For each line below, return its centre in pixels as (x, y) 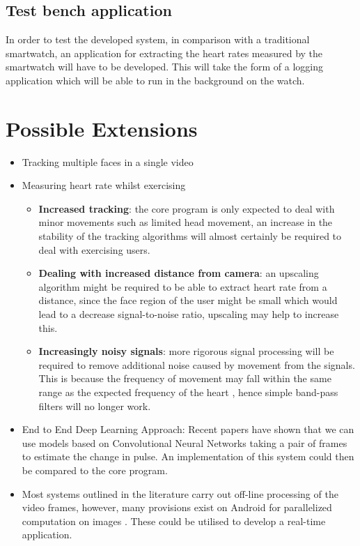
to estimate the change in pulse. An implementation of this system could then (188, 456)
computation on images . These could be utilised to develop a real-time (174, 521)
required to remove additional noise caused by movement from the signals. (197, 364)
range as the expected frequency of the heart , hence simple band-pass (188, 392)
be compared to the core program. (95, 470)
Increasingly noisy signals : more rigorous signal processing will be (186, 351)
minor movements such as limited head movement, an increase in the (186, 222)
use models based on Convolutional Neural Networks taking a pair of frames (185, 442)
